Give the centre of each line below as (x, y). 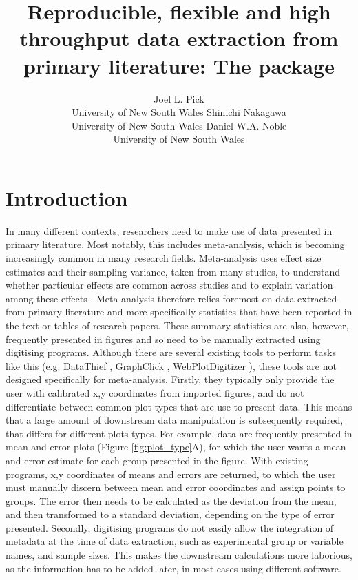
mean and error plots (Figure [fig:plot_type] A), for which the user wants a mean (176, 447)
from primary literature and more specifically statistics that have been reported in (179, 312)
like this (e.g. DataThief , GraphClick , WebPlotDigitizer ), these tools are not (171, 365)
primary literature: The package (179, 65)
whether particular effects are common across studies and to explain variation (169, 285)
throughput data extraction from (179, 38)
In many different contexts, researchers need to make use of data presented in (169, 230)
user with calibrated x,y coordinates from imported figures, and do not (155, 392)
